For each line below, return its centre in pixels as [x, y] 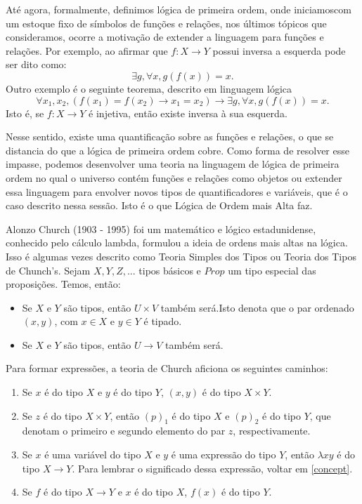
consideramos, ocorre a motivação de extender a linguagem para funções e [165, 37]
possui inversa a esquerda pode [279, 50]
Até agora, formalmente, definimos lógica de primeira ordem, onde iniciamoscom [179, 9]
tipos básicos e [170, 270]
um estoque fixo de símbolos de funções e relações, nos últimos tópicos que [166, 23]
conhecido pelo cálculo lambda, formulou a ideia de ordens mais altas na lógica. [177, 243]
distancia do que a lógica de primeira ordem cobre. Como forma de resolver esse [177, 150]
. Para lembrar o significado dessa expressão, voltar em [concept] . [212, 468]
